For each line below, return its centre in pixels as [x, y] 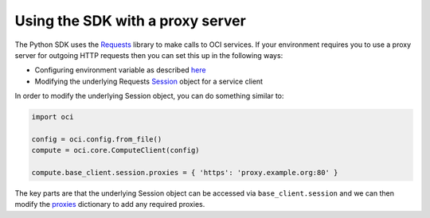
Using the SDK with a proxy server [130, 21]
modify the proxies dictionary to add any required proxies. [110, 204]
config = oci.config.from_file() [97, 139]
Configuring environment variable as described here [120, 70]
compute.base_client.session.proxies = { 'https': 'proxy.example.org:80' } [185, 173]
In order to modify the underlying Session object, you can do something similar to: [149, 96]
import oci [53, 117]
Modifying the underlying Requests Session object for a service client [149, 81]
